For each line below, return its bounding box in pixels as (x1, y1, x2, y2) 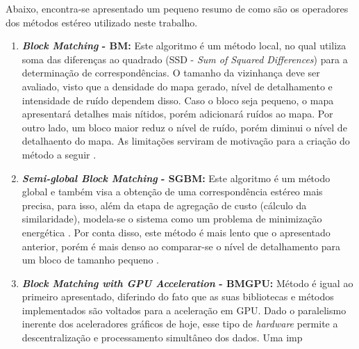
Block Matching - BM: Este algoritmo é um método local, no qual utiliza (22, 38, 347, 53)
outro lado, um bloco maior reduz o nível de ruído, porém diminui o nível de (22, 120, 347, 134)
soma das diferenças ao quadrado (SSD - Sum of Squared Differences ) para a (22, 51, 348, 66)
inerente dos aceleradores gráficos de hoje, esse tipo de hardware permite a (22, 316, 338, 331)
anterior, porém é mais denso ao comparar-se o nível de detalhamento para (22, 238, 340, 253)
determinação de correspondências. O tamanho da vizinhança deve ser (22, 65, 320, 80)
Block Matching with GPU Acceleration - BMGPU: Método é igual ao (22, 275, 353, 290)
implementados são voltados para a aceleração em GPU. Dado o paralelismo (22, 302, 347, 317)
